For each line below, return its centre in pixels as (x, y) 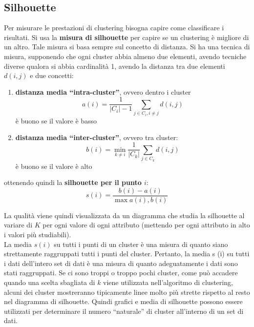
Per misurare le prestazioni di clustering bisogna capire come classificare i (114, 28)
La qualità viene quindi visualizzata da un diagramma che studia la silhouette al (124, 215)
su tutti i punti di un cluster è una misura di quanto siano (141, 244)
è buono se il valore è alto (54, 166)
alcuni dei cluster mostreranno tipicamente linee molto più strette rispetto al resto (127, 292)
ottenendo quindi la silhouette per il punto (73, 182)
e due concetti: (52, 75)
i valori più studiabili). (38, 234)
